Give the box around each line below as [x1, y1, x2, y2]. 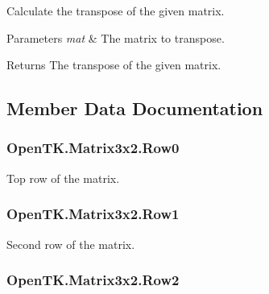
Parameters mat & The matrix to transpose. [6, 29, 225, 46]
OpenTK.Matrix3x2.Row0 [6, 138, 180, 158]
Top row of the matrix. [6, 169, 120, 186]
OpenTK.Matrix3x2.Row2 [6, 270, 180, 290]
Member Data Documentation [6, 96, 263, 121]
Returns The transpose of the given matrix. [6, 56, 221, 73]
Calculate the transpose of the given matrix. [6, 2, 225, 19]
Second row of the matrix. [6, 235, 135, 252]
